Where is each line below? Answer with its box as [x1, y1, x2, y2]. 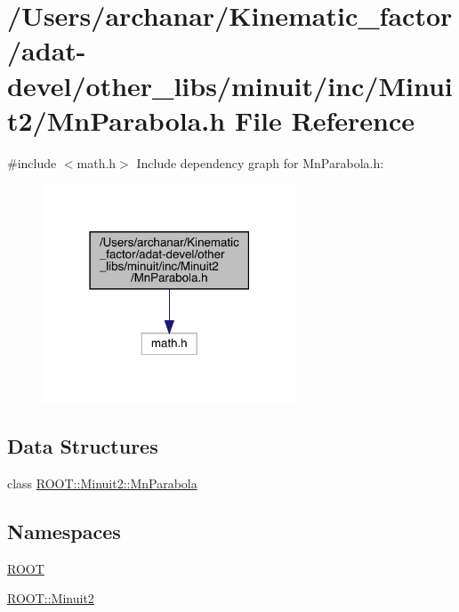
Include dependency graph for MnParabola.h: [136, 153, 384, 172]
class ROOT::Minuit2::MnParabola [7, 473, 197, 492]
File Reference [234, 101, 415, 138]
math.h [76, 153, 117, 172]
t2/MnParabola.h [7, 101, 226, 138]
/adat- [7, 32, 86, 68]
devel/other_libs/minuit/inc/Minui [7, 67, 453, 103]
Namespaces [7, 517, 121, 544]
